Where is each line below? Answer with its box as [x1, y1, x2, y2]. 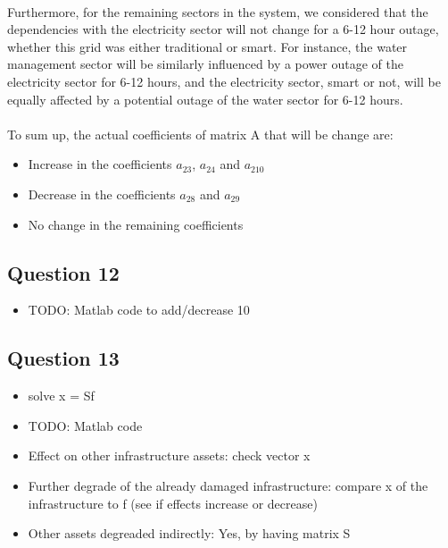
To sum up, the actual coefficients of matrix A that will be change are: [7, 124, 394, 143]
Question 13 [7, 344, 120, 372]
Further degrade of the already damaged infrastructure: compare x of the [28, 476, 428, 494]
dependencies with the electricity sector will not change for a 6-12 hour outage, [7, 20, 439, 38]
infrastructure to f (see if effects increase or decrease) [28, 493, 318, 512]
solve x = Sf [28, 386, 95, 405]
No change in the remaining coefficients [28, 215, 244, 233]
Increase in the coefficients [28, 155, 172, 173]
